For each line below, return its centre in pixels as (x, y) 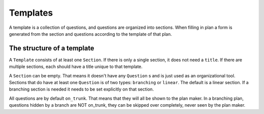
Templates (31, 13)
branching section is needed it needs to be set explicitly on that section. (81, 89)
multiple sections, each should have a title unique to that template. (76, 67)
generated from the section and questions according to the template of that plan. (90, 34)
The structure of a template (52, 48)
